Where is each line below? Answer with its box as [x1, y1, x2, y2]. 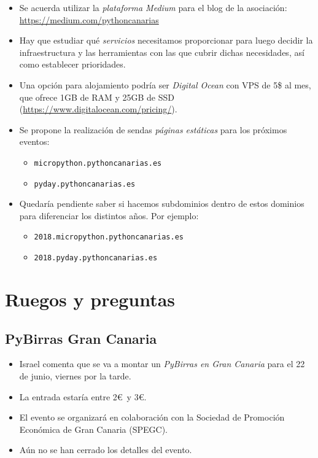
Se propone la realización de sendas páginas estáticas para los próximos [19, 123, 287, 136]
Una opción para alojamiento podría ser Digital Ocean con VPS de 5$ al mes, [19, 78, 311, 91]
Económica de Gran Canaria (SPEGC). [19, 422, 168, 435]
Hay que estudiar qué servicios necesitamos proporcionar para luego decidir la [19, 34, 313, 47]
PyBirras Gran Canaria [5, 328, 157, 347]
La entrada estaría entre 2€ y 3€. [19, 390, 147, 403]
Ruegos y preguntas [5, 286, 176, 311]
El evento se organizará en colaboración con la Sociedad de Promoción [19, 411, 285, 424]
